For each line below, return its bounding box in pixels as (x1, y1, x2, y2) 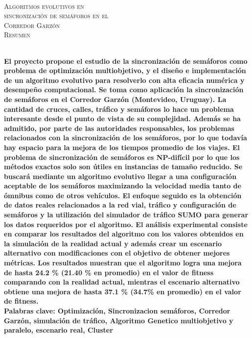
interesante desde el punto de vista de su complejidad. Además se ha (4, 113, 241, 124)
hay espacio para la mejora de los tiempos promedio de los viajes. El (4, 142, 240, 152)
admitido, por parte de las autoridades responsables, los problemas (4, 123, 234, 133)
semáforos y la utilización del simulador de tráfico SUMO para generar (4, 209, 249, 220)
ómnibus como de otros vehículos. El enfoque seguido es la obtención (4, 190, 242, 200)
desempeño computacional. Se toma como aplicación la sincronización (4, 84, 244, 95)
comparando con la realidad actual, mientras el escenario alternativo (4, 277, 240, 287)
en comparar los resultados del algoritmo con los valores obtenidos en (4, 229, 244, 239)
